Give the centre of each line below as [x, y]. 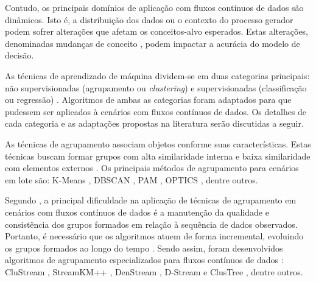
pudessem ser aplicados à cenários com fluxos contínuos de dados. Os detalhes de [156, 111]
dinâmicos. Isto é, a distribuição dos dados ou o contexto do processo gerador [149, 19]
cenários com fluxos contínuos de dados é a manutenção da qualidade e [137, 212]
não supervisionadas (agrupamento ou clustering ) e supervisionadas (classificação [156, 87]
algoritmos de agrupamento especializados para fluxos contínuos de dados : [144, 260]
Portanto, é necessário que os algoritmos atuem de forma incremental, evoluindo [154, 236]
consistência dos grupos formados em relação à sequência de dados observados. [151, 224]
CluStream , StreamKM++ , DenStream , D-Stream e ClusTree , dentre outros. [154, 271]
